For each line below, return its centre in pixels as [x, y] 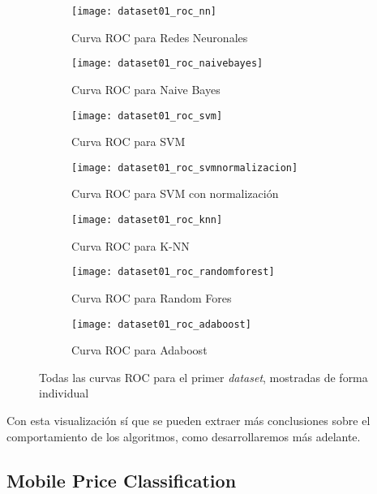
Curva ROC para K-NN [131, 245]
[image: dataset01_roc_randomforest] [173, 272]
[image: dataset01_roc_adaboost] [161, 324]
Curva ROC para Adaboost [139, 350]
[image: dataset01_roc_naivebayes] [167, 64]
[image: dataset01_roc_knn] [147, 220]
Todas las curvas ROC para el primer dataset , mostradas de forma [203, 377]
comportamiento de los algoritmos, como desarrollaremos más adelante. [184, 436]
